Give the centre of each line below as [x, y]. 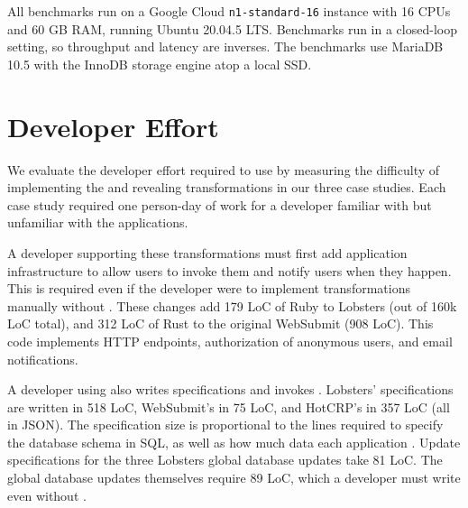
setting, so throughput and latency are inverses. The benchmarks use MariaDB [225, 46]
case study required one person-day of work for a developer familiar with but [220, 204]
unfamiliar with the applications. [98, 222]
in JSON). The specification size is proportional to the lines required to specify [225, 425]
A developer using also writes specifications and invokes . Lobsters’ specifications [230, 389]
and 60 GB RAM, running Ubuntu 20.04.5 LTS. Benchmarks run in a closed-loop [232, 28]
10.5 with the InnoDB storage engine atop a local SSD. [160, 64]
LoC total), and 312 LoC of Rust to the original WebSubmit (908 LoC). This [220, 323]
